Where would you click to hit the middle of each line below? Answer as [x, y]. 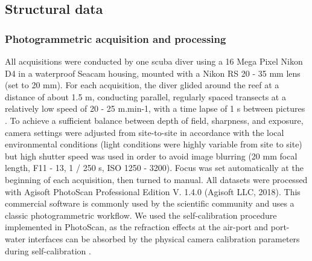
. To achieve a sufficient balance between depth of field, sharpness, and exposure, [154, 120]
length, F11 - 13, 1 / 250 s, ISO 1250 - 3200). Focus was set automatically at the [154, 168]
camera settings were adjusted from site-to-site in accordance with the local [145, 132]
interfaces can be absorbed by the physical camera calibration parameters [164, 238]
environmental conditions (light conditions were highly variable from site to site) [154, 144]
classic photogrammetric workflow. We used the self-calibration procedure [141, 215]
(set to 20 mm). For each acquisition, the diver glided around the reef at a [142, 85]
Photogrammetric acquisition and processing [116, 38]
